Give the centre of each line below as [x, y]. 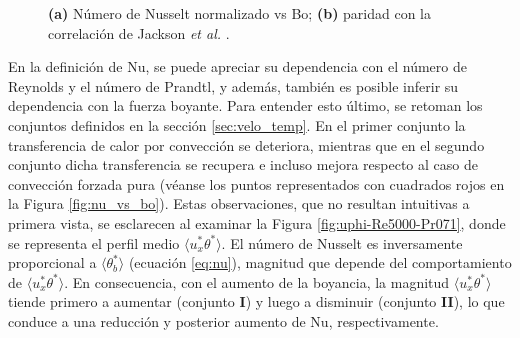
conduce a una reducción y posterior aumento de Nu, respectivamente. [223, 320]
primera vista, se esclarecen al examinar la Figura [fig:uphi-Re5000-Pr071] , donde [257, 222]
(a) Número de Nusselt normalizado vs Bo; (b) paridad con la [240, 13]
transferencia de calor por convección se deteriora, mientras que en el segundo [246, 144]
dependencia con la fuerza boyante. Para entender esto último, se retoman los [245, 105]
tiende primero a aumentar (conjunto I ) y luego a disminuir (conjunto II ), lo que [256, 301]
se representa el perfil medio [94, 242]
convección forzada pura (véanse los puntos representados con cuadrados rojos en [256, 183]
